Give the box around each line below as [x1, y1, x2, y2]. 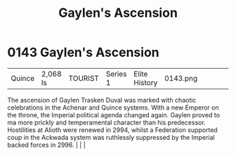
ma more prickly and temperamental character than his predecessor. [7, 118, 206, 126]
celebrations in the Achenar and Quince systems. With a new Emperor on [7, 103, 219, 112]
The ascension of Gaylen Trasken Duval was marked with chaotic [7, 96, 197, 104]
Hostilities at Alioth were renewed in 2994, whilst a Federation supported [7, 125, 218, 134]
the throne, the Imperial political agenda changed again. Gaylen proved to [7, 110, 220, 119]
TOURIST [68, 73, 100, 83]
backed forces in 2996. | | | [7, 141, 86, 149]
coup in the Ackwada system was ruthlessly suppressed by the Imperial [7, 133, 216, 141]
